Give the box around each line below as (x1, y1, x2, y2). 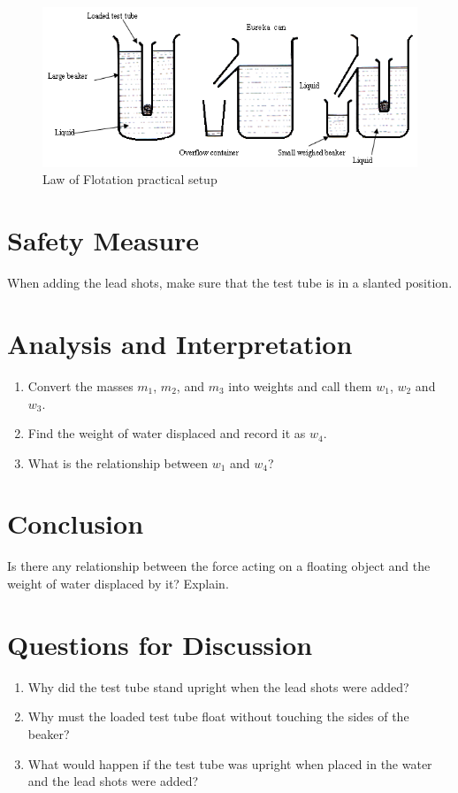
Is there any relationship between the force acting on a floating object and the (7, 557, 431, 575)
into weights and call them (228, 376, 372, 395)
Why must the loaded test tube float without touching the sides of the (27, 707, 409, 726)
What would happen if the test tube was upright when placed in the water (27, 754, 432, 773)
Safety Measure (7, 222, 200, 258)
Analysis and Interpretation (7, 325, 353, 361)
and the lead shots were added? (27, 772, 199, 790)
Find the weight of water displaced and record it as (27, 424, 306, 443)
